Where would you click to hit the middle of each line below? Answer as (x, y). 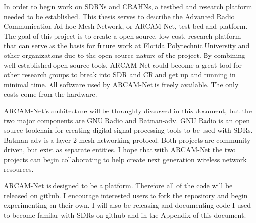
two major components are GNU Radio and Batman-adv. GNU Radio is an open (127, 120)
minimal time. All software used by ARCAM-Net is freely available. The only (121, 84)
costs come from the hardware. (51, 94)
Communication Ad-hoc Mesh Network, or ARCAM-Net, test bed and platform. (126, 26)
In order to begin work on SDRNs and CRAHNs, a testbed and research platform (128, 6)
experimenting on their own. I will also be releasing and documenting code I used (128, 205)
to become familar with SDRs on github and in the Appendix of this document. (125, 214)
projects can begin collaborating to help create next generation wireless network (125, 159)
